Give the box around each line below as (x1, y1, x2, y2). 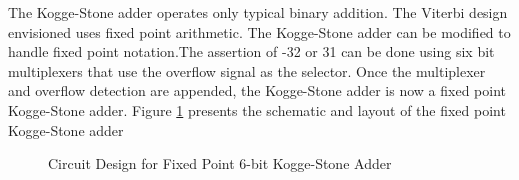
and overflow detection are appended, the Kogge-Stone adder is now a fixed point (8, 80, 506, 101)
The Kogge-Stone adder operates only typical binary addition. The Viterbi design (8, 2, 508, 22)
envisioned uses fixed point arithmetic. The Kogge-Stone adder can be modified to (8, 21, 511, 42)
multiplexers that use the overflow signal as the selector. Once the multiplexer (8, 60, 486, 81)
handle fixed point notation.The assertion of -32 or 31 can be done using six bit (8, 41, 495, 62)
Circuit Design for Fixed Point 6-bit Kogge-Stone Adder (48, 153, 392, 174)
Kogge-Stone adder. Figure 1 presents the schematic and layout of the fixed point (8, 99, 506, 120)
